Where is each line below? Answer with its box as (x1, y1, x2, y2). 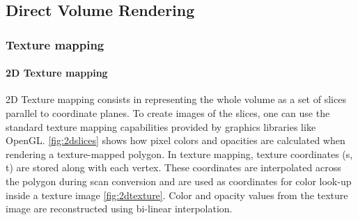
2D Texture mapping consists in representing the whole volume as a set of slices (6, 92, 346, 107)
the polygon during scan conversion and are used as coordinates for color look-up (6, 173, 352, 188)
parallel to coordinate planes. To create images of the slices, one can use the (6, 106, 330, 120)
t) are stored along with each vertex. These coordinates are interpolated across (6, 160, 341, 175)
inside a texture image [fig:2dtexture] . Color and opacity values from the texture (6, 187, 348, 202)
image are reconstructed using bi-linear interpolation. (6, 201, 233, 216)
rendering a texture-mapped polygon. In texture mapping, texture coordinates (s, (6, 146, 353, 161)
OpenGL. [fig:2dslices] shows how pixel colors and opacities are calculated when (6, 133, 345, 148)
